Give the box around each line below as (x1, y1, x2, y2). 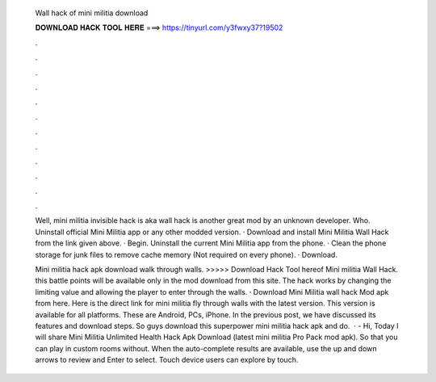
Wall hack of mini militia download (35, 8, 149, 18)
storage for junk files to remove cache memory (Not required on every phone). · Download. (35, 250, 338, 259)
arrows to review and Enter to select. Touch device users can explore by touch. (35, 355, 299, 365)
